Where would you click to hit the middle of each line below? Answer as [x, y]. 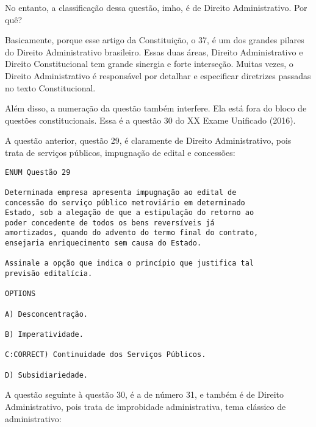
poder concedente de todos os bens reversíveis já [110, 223]
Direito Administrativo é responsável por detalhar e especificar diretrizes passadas [158, 75]
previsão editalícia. [49, 274]
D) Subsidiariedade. [47, 375]
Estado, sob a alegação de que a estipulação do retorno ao [130, 213]
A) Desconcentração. [47, 314]
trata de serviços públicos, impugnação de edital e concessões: [120, 152]
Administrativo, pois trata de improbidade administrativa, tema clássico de [145, 406]
